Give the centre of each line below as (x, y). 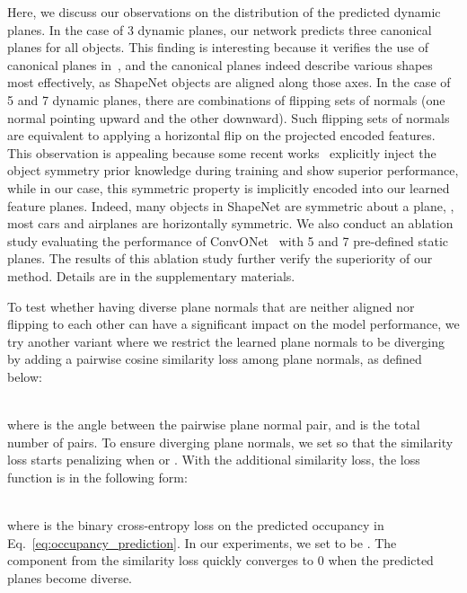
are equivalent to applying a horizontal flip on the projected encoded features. (221, 135)
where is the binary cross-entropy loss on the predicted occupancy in (196, 525)
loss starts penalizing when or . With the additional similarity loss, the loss (214, 460)
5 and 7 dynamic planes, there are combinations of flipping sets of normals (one (226, 99)
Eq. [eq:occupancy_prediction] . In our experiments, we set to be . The (202, 542)
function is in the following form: (97, 477)
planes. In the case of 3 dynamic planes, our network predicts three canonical (220, 29)
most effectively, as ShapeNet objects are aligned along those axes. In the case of (229, 82)
